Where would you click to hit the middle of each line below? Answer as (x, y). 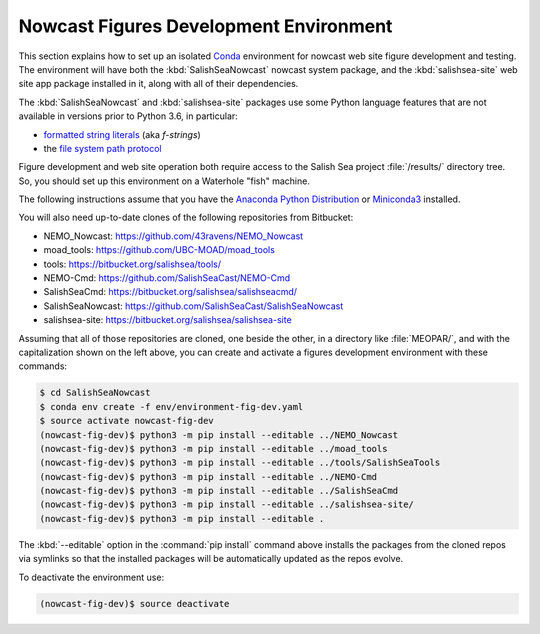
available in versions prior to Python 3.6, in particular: (128, 116)
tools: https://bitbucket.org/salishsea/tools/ (132, 264)
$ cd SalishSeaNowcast (95, 393)
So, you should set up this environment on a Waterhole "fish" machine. (164, 181)
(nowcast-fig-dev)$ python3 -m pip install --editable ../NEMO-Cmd (208, 476)
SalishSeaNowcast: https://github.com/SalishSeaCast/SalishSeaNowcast (193, 306)
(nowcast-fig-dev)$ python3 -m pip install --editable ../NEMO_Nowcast (219, 434)
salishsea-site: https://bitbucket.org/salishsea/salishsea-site (167, 320)
